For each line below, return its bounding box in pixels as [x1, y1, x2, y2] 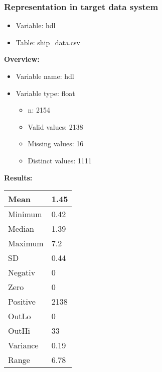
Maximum [8, 237, 44, 249]
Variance [8, 339, 39, 351]
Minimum [8, 208, 42, 220]
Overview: [4, 54, 40, 64]
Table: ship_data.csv [16, 37, 80, 47]
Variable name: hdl [16, 71, 74, 81]
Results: [4, 172, 33, 182]
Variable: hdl [16, 20, 56, 31]
